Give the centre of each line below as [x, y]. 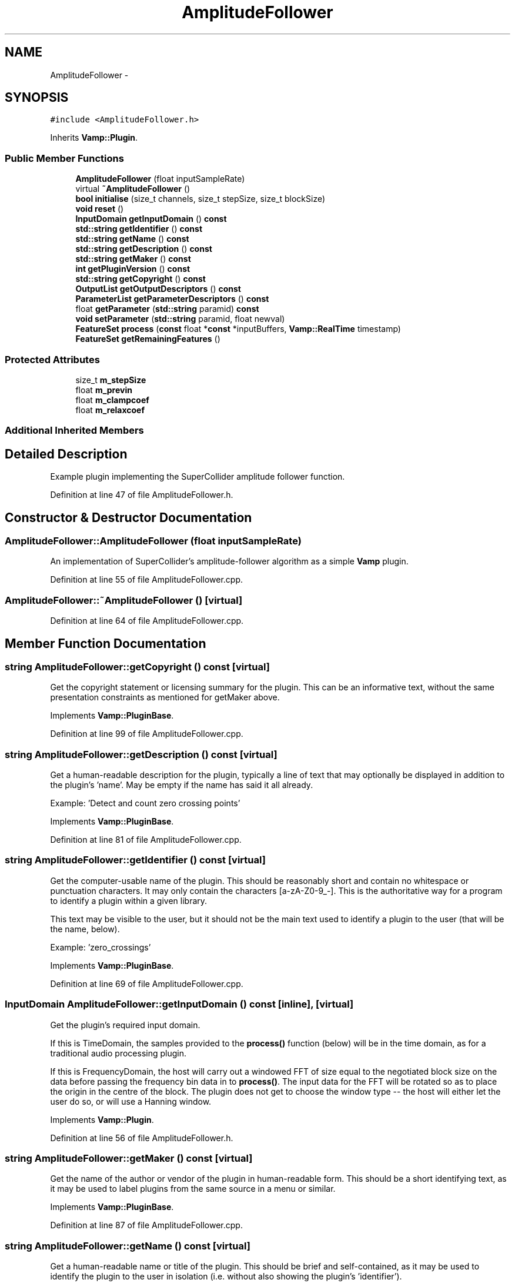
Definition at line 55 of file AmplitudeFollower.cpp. [146, 580]
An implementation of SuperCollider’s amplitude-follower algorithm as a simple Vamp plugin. [229, 561]
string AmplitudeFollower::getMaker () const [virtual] [129, 1158]
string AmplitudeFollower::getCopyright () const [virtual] [137, 667]
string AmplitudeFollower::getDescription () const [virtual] [141, 754]
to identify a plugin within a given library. [129, 900]
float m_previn [104, 390]
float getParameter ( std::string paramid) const [167, 309]
